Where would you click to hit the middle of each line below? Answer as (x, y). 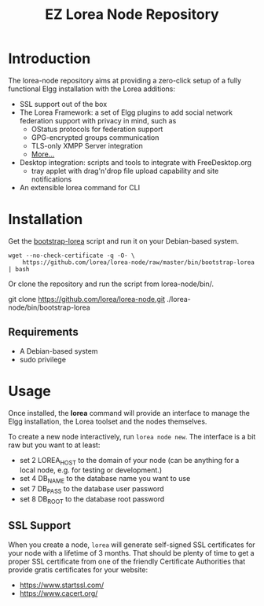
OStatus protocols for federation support (97, 129)
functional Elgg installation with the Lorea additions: (92, 89)
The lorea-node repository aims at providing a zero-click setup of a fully (125, 80)
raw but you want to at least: (54, 445)
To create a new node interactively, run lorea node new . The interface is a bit (132, 436)
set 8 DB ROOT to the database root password (92, 500)
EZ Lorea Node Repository (132, 15)
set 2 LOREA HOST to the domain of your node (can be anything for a (129, 461)
